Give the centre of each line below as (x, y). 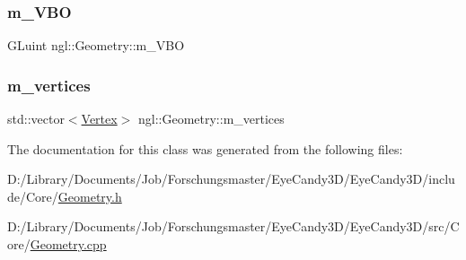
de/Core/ (33, 196)
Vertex (99, 119)
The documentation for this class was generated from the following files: (205, 148)
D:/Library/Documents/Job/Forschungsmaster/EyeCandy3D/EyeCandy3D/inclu (231, 179)
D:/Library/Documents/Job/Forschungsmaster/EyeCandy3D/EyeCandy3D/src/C (233, 226)
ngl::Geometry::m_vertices (211, 119)
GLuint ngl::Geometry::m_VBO (96, 45)
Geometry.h (90, 196)
